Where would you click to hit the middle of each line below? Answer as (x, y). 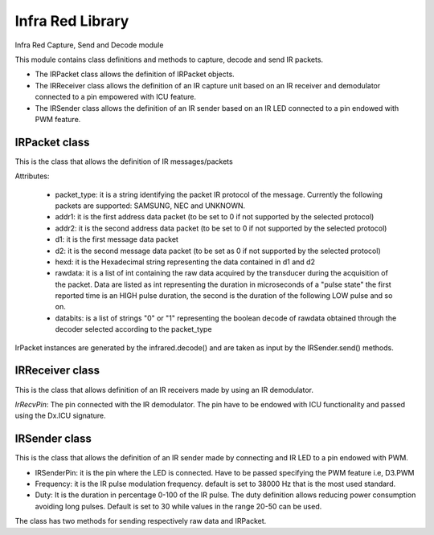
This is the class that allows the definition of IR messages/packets (124, 161)
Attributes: (32, 176)
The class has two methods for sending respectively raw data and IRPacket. (141, 521)
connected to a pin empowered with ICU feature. (116, 97)
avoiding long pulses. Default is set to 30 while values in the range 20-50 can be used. (178, 506)
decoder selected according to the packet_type (133, 329)
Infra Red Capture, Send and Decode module (89, 45)
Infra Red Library (72, 21)
